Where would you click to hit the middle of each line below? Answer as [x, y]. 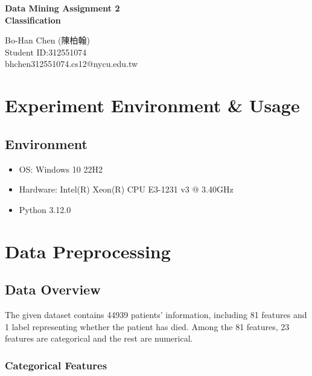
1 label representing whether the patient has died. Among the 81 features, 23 [147, 326]
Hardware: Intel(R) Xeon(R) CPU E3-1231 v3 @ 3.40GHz [126, 189]
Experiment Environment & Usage [152, 105]
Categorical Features [56, 365]
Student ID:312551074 [46, 52]
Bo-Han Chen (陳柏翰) [47, 40]
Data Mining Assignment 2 [62, 8]
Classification [33, 20]
